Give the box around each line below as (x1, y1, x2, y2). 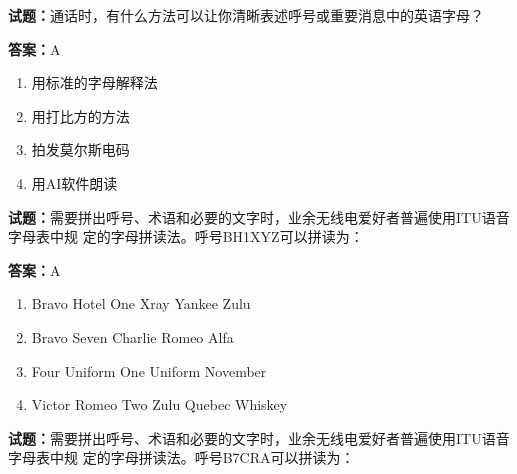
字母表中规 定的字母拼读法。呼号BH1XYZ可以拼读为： (8, 226, 364, 247)
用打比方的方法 (31, 105, 130, 126)
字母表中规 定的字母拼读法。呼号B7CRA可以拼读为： (8, 447, 355, 468)
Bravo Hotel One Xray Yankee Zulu (31, 293, 251, 314)
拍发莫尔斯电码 (31, 139, 130, 160)
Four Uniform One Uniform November (31, 360, 267, 381)
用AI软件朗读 (31, 172, 118, 193)
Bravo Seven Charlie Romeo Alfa (31, 326, 234, 347)
